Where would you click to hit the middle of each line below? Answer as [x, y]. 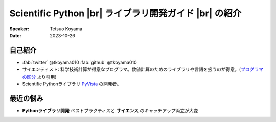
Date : [15, 35]
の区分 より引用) [39, 77]
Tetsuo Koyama [66, 29]
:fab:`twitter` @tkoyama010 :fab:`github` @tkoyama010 [80, 62]
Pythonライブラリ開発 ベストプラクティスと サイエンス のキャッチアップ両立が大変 [110, 110]
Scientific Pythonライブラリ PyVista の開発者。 [72, 84]
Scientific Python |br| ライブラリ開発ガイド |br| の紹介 [125, 13]
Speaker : [19, 29]
